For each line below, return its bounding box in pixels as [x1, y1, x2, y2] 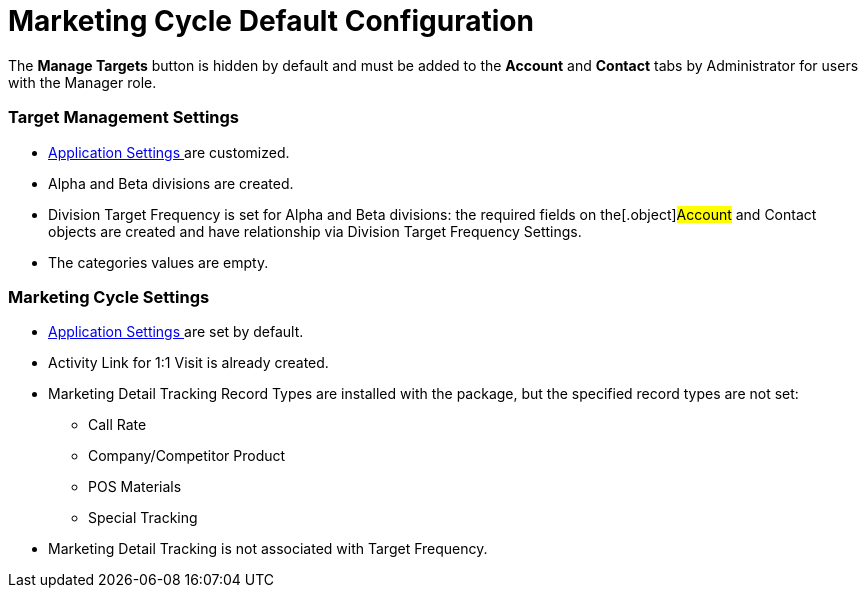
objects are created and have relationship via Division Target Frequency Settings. [48, 222, 582, 240]
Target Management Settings [8, 107, 240, 128]
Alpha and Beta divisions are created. [48, 174, 294, 192]
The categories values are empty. [48, 253, 269, 271]
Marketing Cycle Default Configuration [8, 4, 534, 38]
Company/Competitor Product [88, 447, 286, 465]
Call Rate [88, 416, 147, 434]
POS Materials [88, 478, 182, 496]
